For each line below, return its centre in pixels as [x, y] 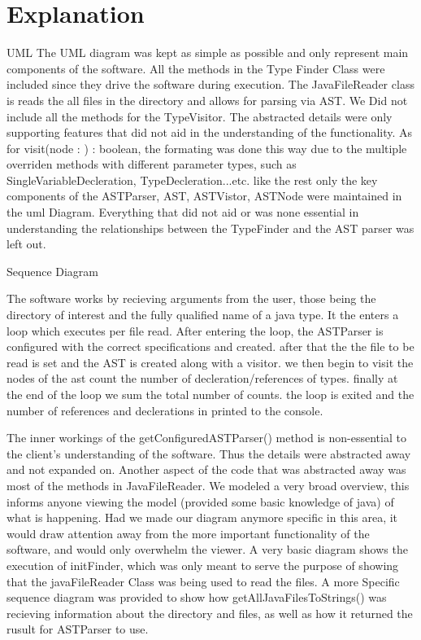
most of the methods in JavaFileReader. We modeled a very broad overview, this [208, 485]
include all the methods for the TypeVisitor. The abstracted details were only [200, 116]
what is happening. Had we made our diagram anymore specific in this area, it [202, 517]
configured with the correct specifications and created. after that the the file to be [210, 346]
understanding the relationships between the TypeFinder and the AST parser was [210, 228]
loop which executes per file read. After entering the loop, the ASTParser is [195, 330]
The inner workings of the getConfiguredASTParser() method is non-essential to [206, 438]
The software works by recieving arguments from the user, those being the [191, 298]
